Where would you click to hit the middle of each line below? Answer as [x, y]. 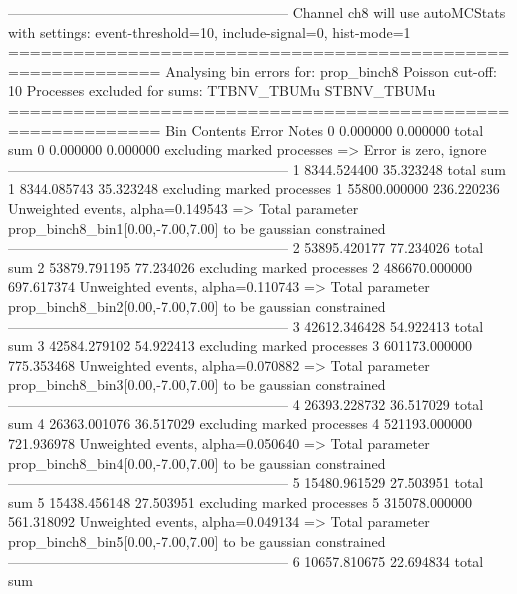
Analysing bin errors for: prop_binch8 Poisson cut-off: [331, 70]
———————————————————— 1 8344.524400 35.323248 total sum [257, 168]
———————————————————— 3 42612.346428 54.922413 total [246, 325]
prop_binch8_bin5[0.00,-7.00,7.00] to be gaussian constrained [197, 541]
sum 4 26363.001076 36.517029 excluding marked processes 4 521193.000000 [240, 423]
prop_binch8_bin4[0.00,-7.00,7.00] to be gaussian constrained [197, 462]
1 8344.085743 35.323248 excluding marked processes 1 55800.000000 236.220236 [254, 188]
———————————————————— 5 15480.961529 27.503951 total [246, 482]
